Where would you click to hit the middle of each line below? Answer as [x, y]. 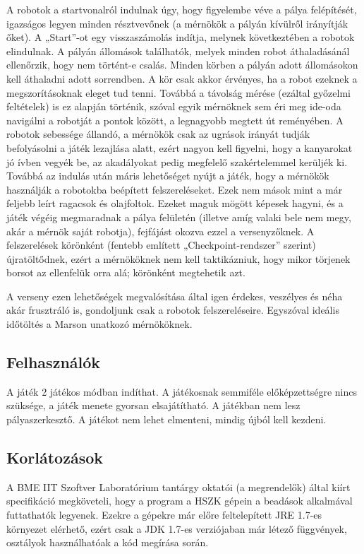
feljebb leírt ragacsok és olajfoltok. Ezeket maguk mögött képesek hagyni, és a [175, 203]
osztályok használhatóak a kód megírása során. [108, 542]
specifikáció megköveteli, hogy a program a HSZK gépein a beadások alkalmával [180, 501]
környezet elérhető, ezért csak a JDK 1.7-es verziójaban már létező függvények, [177, 528]
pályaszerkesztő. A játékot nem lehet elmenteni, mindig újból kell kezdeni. [166, 419]
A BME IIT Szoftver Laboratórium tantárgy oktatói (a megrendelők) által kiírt [178, 487]
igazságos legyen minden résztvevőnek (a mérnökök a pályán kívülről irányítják [177, 23]
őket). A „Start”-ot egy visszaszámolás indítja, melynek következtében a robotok [181, 37]
